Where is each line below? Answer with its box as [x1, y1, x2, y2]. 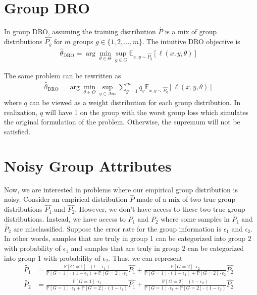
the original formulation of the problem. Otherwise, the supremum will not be [4, 117, 240, 127]
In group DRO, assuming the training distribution [4, 26, 156, 37]
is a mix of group [165, 26, 217, 37]
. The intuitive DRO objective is [142, 36, 240, 47]
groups [73, 36, 93, 47]
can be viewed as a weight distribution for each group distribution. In [29, 97, 241, 108]
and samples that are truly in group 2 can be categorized [71, 243, 244, 253]
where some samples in [160, 214, 230, 224]
